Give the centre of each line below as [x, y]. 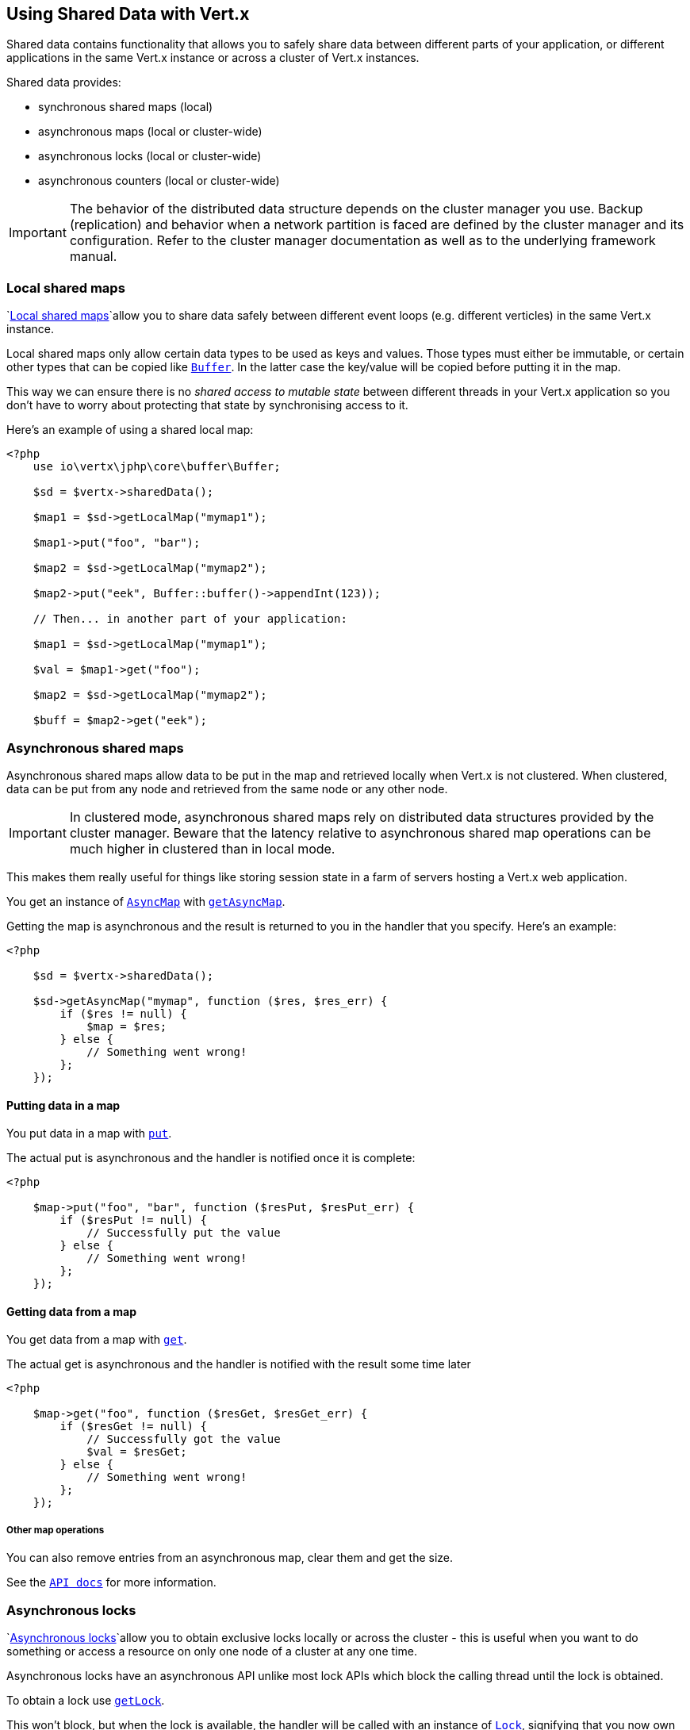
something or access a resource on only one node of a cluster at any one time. [212, 1651]
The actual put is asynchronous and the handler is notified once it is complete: [211, 1158]
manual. [93, 257]
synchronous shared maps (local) [126, 107]
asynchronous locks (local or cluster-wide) [150, 156]
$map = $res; [127, 1026]
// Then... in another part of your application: [190, 619]
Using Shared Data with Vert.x [128, 14]
